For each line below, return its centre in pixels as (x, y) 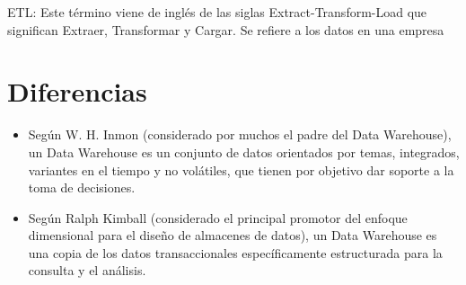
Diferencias (77, 91)
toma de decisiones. (82, 187)
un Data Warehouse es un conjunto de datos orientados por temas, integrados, (244, 151)
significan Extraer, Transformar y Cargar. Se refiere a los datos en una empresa (226, 29)
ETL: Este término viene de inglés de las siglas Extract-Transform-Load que (217, 12)
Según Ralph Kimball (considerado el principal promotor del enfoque (218, 217)
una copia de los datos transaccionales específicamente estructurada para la (235, 252)
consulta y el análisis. (87, 270)
